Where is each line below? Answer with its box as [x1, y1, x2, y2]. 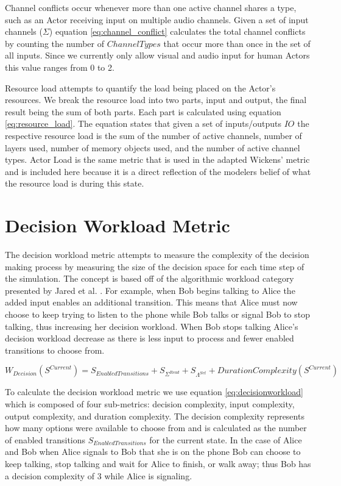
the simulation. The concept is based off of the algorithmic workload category [5, 272, 294, 285]
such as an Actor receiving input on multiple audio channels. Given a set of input [5, 13, 309, 26]
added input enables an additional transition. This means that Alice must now [5, 296, 298, 309]
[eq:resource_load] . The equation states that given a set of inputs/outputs [5, 117, 281, 130]
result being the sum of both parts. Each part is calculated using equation [5, 105, 281, 118]
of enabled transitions [5, 433, 86, 446]
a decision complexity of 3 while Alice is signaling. [5, 469, 192, 482]
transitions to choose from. [5, 343, 105, 356]
